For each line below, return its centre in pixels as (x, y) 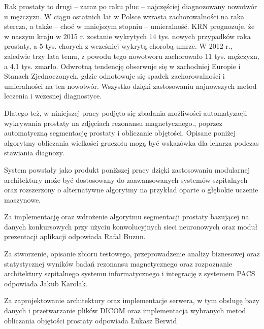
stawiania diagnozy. (34, 153)
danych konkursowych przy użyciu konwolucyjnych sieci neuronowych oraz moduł (131, 226)
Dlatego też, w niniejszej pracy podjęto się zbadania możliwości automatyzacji (126, 112)
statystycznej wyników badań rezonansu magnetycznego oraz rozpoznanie (118, 263)
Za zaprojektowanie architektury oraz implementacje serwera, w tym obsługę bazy (132, 300)
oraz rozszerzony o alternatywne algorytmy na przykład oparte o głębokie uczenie (131, 190)
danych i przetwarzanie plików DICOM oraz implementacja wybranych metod (125, 310)
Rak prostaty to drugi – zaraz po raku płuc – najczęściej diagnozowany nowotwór (131, 6)
